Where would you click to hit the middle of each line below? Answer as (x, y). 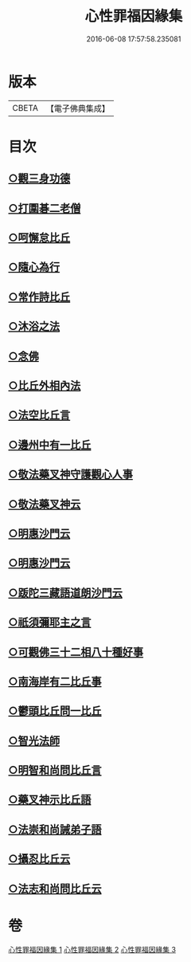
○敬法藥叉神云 (45, 504)
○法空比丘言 (39, 415)
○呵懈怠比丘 (39, 238)
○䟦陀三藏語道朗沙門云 (66, 593)
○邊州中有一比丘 (50, 444)
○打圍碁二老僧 (45, 208)
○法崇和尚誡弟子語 (55, 829)
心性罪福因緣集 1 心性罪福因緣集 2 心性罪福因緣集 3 (92, 949)
